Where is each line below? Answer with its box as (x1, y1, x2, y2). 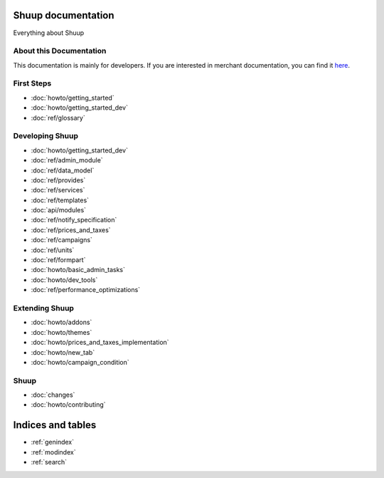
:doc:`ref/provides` (31, 175, 86, 185)
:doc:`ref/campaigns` (31, 236, 92, 244)
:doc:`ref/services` (31, 186, 85, 194)
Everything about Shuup (13, 28, 85, 37)
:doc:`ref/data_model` (31, 166, 95, 175)
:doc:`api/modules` (31, 206, 87, 214)
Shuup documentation (13, 9, 114, 21)
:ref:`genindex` (31, 438, 75, 447)
